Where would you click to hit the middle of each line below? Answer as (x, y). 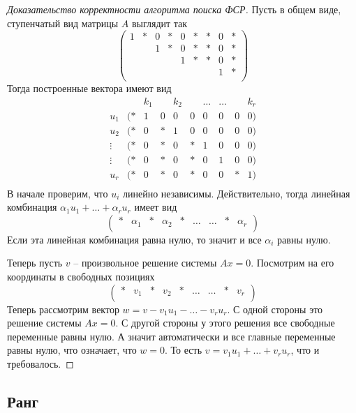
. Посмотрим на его (292, 263)
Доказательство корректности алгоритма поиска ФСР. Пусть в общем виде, (174, 9)
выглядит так (160, 23)
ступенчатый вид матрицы (63, 23)
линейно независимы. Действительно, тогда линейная (237, 193)
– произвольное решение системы (145, 263)
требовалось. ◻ (40, 364)
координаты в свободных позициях (81, 277)
